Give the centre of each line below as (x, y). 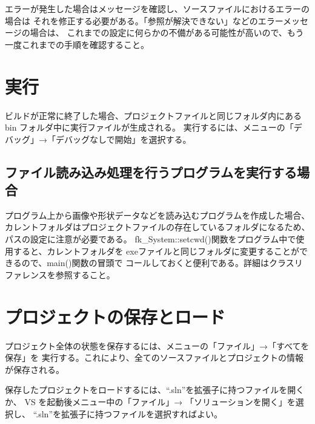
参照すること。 (85, 274)
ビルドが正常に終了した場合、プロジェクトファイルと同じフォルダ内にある (153, 115)
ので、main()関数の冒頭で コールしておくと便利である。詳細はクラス (158, 263)
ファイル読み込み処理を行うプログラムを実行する (151, 172)
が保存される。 (35, 369)
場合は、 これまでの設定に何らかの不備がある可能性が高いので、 (158, 32)
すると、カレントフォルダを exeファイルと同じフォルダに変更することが (156, 251)
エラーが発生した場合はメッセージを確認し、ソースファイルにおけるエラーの (157, 9)
